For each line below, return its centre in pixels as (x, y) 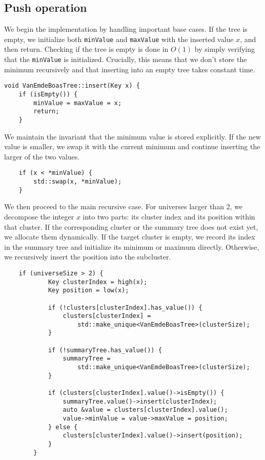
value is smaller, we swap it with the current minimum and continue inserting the (132, 146)
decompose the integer (39, 216)
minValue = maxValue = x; (78, 103)
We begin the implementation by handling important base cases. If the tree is (126, 29)
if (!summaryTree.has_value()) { (105, 350)
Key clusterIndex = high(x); (98, 282)
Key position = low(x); (88, 291)
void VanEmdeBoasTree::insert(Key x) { (72, 86)
